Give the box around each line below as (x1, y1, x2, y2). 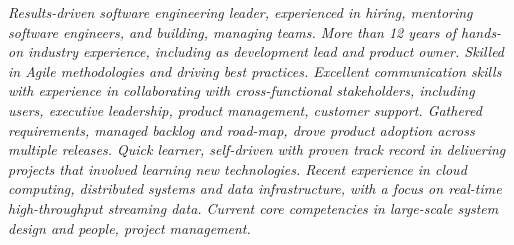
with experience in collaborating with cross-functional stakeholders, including (8, 80, 475, 101)
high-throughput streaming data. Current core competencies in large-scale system (8, 197, 499, 218)
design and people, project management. (8, 217, 251, 238)
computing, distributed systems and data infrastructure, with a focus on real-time (8, 178, 502, 199)
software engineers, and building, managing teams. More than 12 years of (8, 21, 457, 42)
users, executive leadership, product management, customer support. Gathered (8, 99, 482, 120)
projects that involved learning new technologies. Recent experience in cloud (8, 158, 467, 179)
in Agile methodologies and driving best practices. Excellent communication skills (8, 60, 502, 81)
